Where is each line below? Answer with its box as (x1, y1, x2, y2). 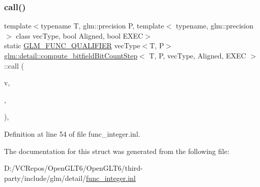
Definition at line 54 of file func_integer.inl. (4, 128, 140, 139)
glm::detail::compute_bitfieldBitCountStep (4, 50, 137, 60)
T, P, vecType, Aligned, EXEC (149, 50, 246, 60)
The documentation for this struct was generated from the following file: (4, 145, 229, 156)
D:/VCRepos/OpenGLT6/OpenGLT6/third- (4, 163, 143, 173)
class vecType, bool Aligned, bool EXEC (16, 30, 143, 41)
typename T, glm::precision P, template (41, 20, 164, 31)
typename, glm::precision (176, 20, 254, 31)
